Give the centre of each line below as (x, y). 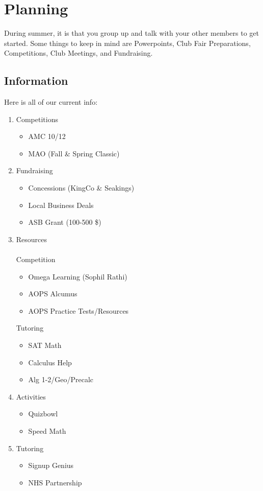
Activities (31, 396)
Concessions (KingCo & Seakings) (81, 188)
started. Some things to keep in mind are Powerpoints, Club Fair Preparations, (127, 43)
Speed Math (47, 430)
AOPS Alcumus (53, 294)
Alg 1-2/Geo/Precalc (61, 379)
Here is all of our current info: (51, 102)
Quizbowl (43, 414)
